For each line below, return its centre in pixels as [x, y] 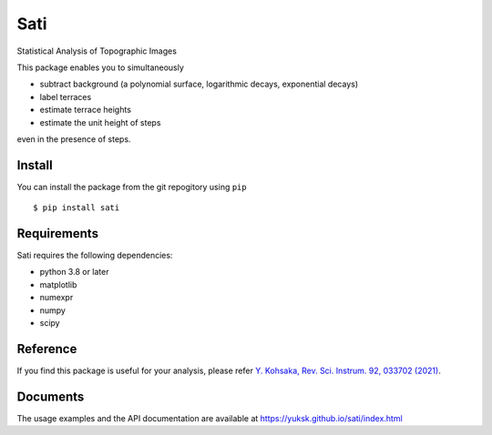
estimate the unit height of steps [100, 122]
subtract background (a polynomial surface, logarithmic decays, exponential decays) [199, 84]
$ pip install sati [77, 208]
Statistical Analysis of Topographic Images [97, 51]
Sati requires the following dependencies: [95, 256]
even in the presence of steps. [74, 139]
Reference [47, 349]
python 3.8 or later [74, 272]
